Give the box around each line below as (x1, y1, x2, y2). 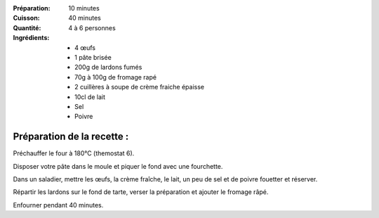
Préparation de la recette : (13, 131, 129, 143)
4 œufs (74, 43, 96, 52)
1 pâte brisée (74, 53, 112, 61)
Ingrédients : (13, 34, 50, 42)
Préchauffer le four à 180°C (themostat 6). (13, 149, 135, 158)
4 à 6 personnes (68, 23, 116, 32)
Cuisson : (13, 14, 40, 23)
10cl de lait (74, 92, 105, 101)
